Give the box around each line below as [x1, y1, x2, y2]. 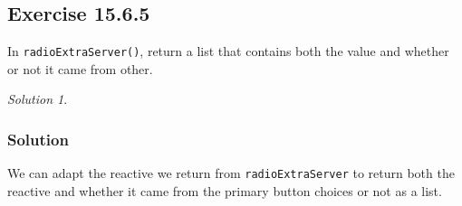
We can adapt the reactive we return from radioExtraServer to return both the [7, 164, 455, 183]
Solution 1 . [7, 89, 68, 108]
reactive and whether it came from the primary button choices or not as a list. [7, 181, 442, 200]
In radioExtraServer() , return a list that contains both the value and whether [7, 42, 449, 61]
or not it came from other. [7, 59, 153, 78]
